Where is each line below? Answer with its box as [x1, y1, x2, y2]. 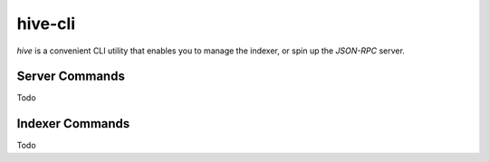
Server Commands [16, 69, 126, 84]
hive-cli [16, 14, 76, 33]
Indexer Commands [16, 116, 130, 131]
